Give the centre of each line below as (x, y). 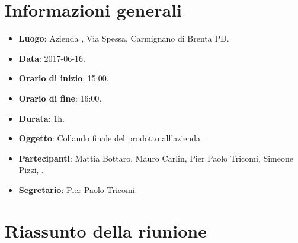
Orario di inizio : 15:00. (64, 78)
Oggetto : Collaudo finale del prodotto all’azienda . (112, 138)
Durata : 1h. (41, 118)
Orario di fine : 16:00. (60, 98)
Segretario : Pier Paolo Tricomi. (78, 189)
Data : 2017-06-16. (52, 58)
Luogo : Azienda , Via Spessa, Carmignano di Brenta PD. (124, 38)
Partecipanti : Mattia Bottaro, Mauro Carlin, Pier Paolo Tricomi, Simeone (156, 158)
